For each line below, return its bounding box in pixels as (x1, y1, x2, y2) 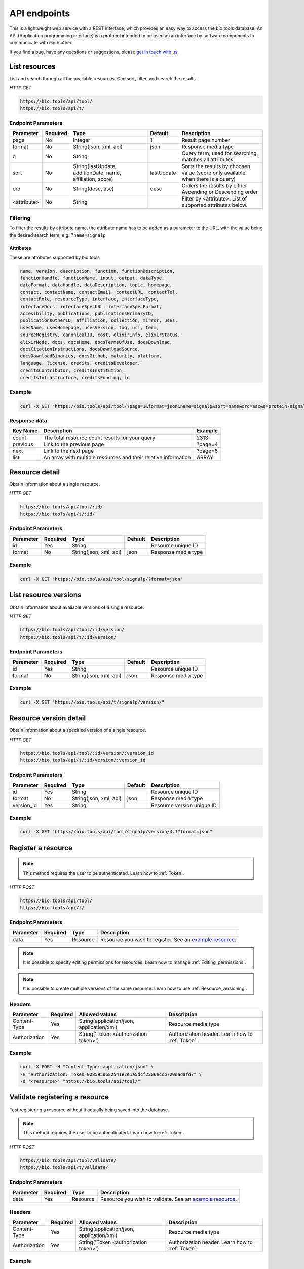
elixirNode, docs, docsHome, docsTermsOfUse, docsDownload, (20, 339, 173, 345)
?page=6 (196, 447, 218, 454)
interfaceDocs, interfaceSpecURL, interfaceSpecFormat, (20, 304, 162, 309)
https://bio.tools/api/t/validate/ (20, 1165, 108, 1171)
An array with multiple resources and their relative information (43, 454, 191, 461)
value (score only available (181, 169, 246, 176)
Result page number (181, 137, 231, 144)
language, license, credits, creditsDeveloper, (20, 360, 140, 366)
